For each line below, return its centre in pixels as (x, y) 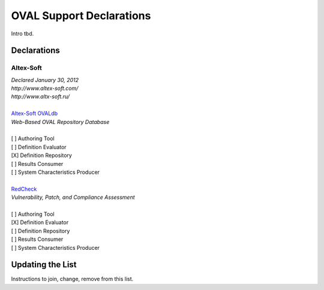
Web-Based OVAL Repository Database (60, 122)
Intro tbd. (22, 34)
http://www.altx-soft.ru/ (40, 96)
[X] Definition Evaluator (40, 222)
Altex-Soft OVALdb (34, 113)
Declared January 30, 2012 (45, 80)
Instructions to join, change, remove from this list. (72, 279)
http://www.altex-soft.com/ (45, 88)
